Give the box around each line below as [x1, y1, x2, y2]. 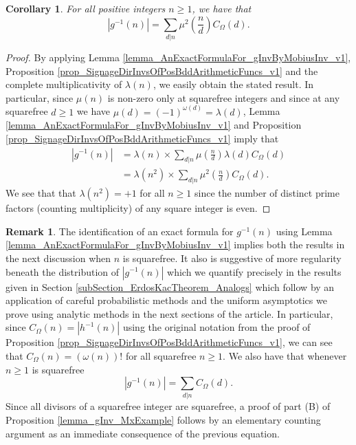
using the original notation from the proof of [122, 320, 311, 334]
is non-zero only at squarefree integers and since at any [107, 90, 340, 105]
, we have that [192, 1, 252, 15]
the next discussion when [5, 250, 111, 265]
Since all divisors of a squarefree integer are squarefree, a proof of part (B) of [5, 399, 331, 413]
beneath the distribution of [5, 264, 120, 279]
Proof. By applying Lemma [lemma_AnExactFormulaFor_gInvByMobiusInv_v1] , [5, 50, 351, 64]
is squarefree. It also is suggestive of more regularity [122, 250, 342, 265]
